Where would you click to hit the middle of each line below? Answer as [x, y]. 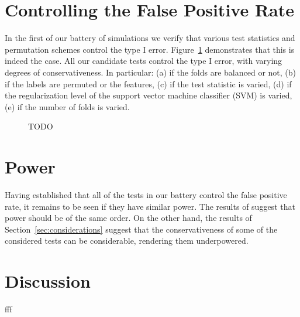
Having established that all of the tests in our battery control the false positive [146, 195]
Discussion [48, 281]
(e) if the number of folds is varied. [67, 106]
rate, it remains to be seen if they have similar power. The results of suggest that [150, 206]
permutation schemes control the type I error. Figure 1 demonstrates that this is [150, 49]
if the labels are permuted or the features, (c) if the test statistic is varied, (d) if [148, 83]
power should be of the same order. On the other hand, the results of [128, 218]
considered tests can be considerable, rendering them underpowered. [127, 241]
